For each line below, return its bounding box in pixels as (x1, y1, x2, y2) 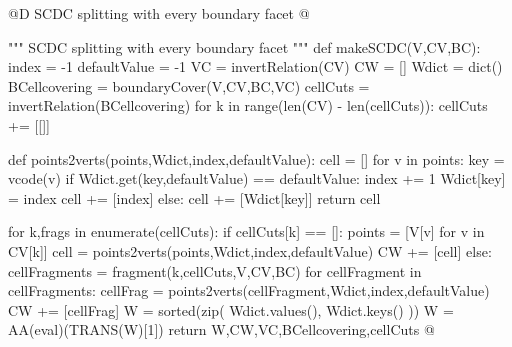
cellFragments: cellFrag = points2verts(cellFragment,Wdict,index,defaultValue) (8, 280, 490, 301)
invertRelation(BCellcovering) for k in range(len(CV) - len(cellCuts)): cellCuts (8, 95, 488, 116)
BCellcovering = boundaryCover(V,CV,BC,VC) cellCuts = (8, 75, 370, 96)
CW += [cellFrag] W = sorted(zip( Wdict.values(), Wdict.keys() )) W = (8, 299, 454, 320)
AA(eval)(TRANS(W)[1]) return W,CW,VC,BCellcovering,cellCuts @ (8, 319, 435, 340)
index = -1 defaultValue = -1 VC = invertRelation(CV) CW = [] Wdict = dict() (8, 56, 503, 77)
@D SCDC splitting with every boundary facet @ (8, 3, 310, 23)
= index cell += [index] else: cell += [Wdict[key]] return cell (8, 187, 381, 208)
